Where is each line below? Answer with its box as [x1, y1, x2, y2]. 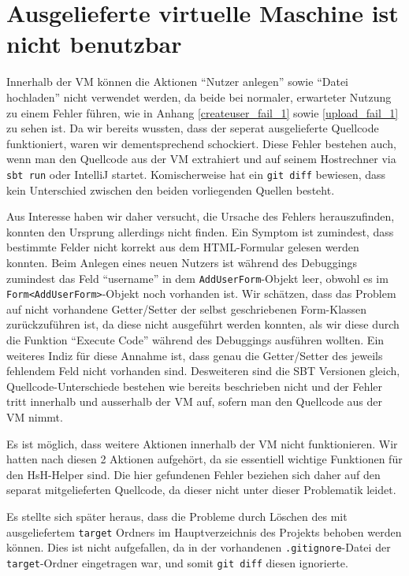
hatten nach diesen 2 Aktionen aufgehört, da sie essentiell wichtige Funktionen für [6, 451, 403, 467]
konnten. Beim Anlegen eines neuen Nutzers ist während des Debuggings [6, 254, 357, 270]
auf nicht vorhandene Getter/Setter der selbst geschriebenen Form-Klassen [6, 300, 367, 317]
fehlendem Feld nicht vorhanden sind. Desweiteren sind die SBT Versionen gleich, [6, 362, 400, 379]
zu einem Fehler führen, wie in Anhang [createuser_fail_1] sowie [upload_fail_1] [6, 104, 399, 121]
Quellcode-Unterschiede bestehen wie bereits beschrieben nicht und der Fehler [6, 377, 383, 394]
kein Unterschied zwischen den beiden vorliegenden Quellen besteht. [6, 181, 335, 198]
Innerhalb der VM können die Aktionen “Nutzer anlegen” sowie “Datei [6, 73, 348, 90]
